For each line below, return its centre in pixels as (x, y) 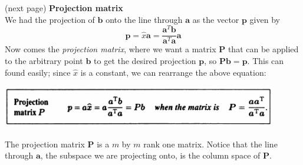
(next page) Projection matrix (64, 8)
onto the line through (144, 19)
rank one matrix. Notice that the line (210, 144)
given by (265, 19)
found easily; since (38, 72)
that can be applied (263, 49)
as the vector (216, 19)
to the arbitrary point (44, 60)
